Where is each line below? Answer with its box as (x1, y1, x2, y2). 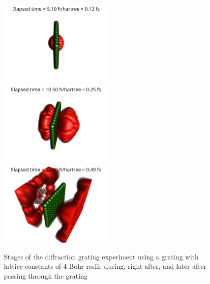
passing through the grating (4, 270, 88, 281)
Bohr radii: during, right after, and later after (69, 261, 207, 271)
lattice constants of (4, 261, 61, 271)
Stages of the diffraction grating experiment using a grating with (4, 251, 199, 261)
